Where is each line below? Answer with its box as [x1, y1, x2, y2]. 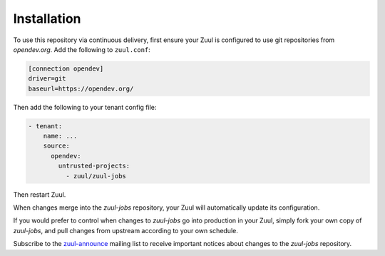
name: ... [43, 132, 78, 140]
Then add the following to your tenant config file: [13, 103, 157, 111]
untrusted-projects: [58, 162, 130, 170]
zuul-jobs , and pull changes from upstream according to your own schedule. [13, 226, 238, 235]
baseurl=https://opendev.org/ [28, 84, 134, 93]
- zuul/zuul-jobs [65, 172, 126, 180]
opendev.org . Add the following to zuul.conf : [13, 45, 151, 53]
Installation [13, 11, 81, 26]
